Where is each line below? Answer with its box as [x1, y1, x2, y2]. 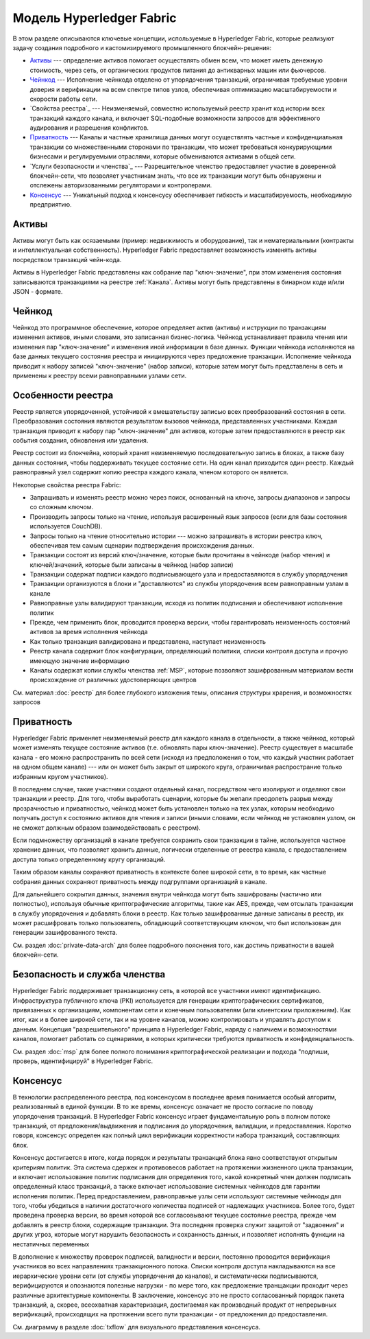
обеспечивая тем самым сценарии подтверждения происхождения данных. [29, 541, 255, 549]
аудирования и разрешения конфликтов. [29, 124, 149, 132]
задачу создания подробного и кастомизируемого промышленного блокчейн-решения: [12, 43, 272, 51]
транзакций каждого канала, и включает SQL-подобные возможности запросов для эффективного [29, 114, 321, 122]
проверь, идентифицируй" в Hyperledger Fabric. [12, 1057, 153, 1065]
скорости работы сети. [29, 95, 97, 103]
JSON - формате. [12, 288, 63, 296]
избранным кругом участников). [12, 772, 109, 780]
